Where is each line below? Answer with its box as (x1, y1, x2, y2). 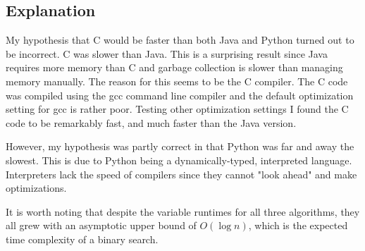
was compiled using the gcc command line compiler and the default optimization (6, 87, 354, 102)
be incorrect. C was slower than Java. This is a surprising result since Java (6, 46, 328, 61)
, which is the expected (248, 218, 348, 233)
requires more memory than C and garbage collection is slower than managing (6, 60, 343, 75)
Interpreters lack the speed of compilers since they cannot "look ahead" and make (6, 166, 357, 181)
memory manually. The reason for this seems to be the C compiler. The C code (6, 73, 348, 88)
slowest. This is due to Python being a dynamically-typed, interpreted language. (6, 152, 352, 167)
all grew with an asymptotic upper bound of (6, 218, 197, 233)
